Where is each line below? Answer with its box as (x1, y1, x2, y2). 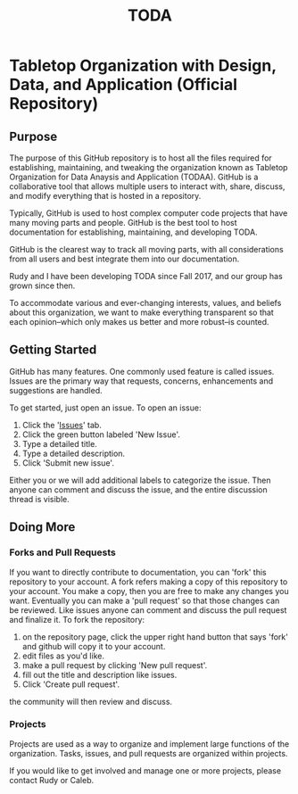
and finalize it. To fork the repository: (9, 614, 145, 624)
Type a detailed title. (21, 438, 98, 449)
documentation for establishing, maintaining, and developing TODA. (9, 227, 258, 237)
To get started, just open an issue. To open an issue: (9, 402, 202, 413)
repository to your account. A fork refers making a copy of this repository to (9, 576, 288, 587)
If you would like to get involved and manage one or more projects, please (9, 765, 282, 776)
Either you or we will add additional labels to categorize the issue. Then (9, 475, 271, 485)
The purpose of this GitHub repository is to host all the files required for (9, 153, 272, 163)
